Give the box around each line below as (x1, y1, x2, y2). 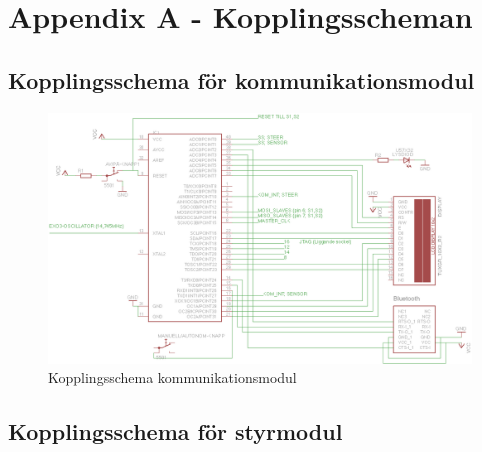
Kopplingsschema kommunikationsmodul (48, 367, 297, 388)
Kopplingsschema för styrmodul (8, 416, 343, 447)
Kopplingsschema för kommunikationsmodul (8, 64, 475, 95)
